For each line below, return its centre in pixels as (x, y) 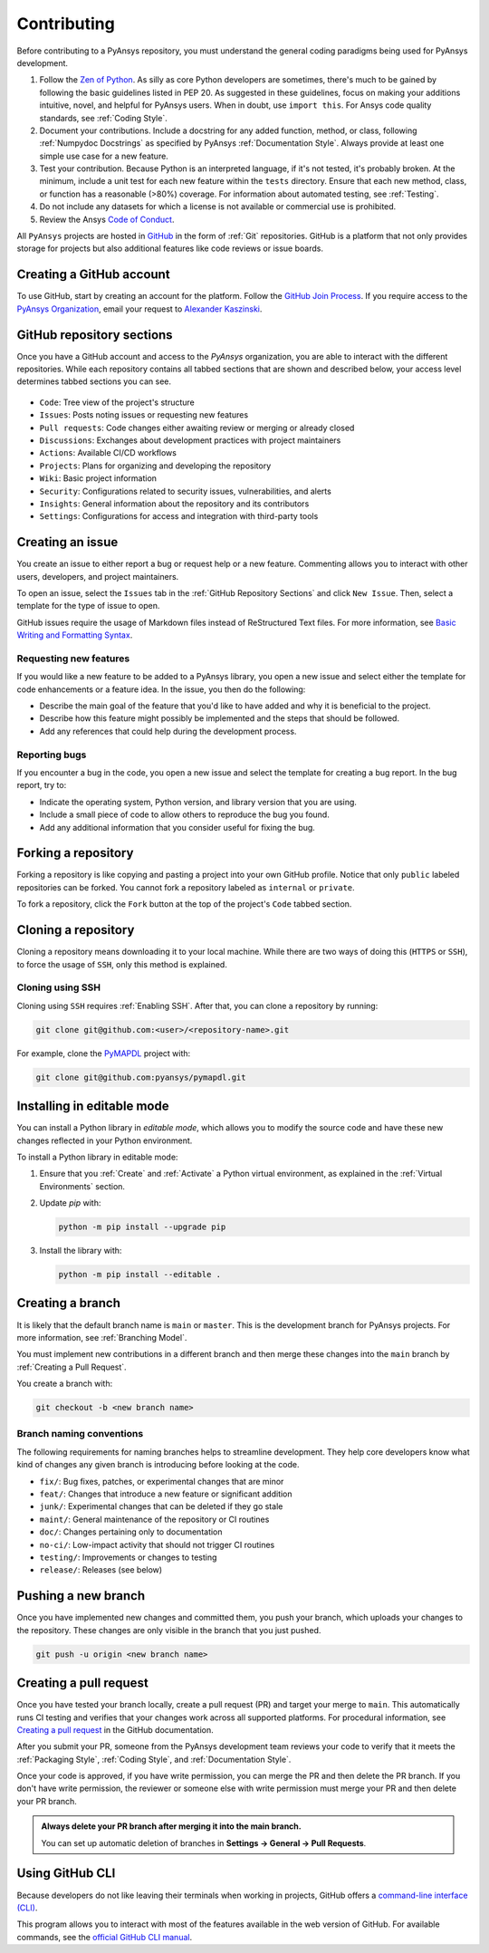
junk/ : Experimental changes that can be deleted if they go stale (161, 1506)
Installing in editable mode (93, 1106)
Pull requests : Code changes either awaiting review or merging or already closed (197, 428)
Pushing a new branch (81, 1596)
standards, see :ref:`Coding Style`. (103, 118)
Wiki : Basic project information (98, 478)
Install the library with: (81, 1251)
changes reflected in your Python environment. (105, 1140)
